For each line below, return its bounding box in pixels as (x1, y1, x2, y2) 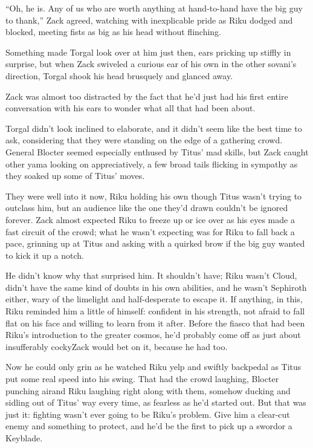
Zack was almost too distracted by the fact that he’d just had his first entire (5, 89, 288, 102)
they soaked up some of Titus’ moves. (5, 169, 145, 182)
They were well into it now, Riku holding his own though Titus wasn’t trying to (5, 189, 302, 202)
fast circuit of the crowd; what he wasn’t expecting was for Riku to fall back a (5, 225, 295, 238)
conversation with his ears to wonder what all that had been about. (5, 102, 256, 114)
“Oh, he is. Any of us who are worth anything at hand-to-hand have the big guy (5, 2, 303, 14)
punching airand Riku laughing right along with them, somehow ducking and (5, 384, 291, 397)
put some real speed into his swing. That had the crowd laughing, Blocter (5, 372, 279, 385)
